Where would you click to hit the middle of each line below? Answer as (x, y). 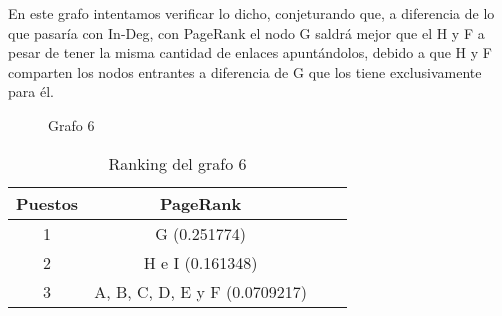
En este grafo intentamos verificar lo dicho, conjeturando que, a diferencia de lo (251, 13)
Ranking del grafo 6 (177, 163)
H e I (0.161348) (200, 262)
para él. (31, 91)
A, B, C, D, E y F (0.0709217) (201, 291)
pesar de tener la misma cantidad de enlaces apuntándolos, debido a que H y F (250, 52)
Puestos (47, 203)
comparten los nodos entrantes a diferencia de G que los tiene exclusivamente (245, 71)
